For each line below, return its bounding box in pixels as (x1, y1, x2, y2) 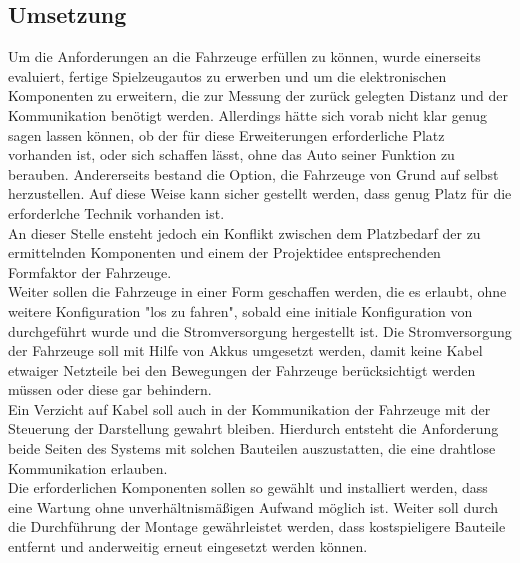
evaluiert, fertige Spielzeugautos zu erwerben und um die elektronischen (8, 65, 447, 86)
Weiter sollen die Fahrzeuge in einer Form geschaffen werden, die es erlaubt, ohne (8, 281, 507, 302)
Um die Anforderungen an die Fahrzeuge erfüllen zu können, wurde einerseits (8, 46, 481, 67)
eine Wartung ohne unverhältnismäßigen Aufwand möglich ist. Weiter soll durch (8, 496, 499, 517)
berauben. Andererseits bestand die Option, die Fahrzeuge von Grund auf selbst (8, 163, 499, 184)
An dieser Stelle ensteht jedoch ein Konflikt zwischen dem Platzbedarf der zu (8, 222, 481, 243)
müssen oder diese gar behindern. (8, 379, 212, 400)
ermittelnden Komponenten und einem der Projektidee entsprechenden (8, 242, 441, 263)
